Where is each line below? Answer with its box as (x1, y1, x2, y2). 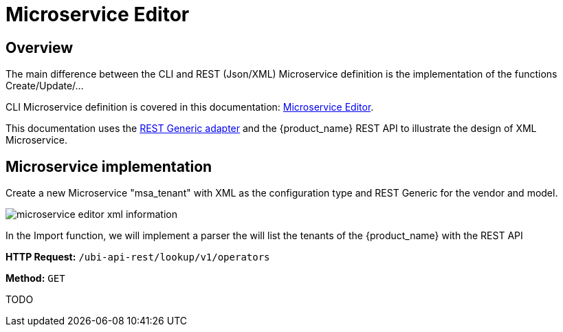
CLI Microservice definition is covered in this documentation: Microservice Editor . (5, 101, 374, 113)
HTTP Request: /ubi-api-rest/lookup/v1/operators (5, 251, 270, 263)
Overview (5, 38, 74, 56)
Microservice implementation (5, 157, 212, 175)
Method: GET (5, 272, 65, 285)
